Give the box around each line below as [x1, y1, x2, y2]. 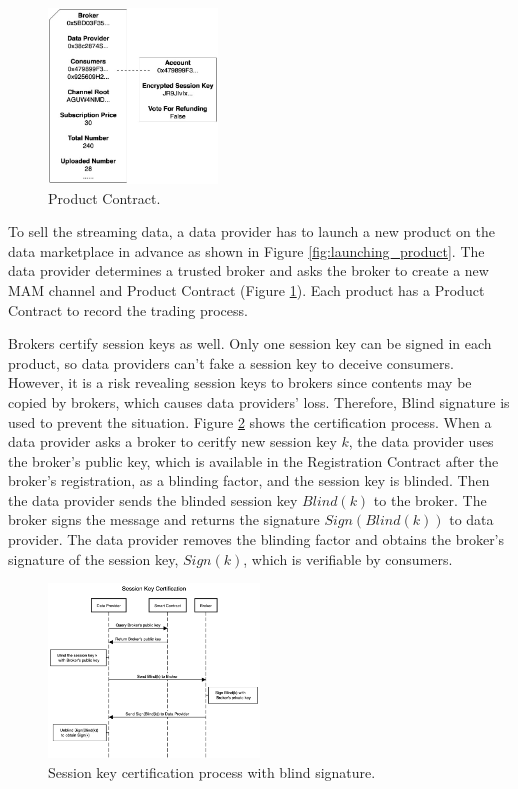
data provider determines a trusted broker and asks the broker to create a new [8, 260, 489, 281]
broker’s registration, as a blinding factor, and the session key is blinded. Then [8, 470, 490, 491]
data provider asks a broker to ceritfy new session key [8, 431, 337, 452]
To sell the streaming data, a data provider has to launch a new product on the [8, 221, 495, 242]
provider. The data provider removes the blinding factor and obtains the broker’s [8, 529, 505, 550]
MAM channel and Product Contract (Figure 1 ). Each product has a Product [8, 279, 485, 300]
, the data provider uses [348, 431, 494, 452]
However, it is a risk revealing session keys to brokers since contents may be [8, 372, 472, 393]
